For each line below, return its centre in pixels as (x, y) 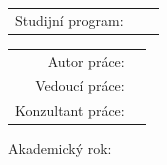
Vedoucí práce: (80, 85)
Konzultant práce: (70, 110)
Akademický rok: (60, 148)
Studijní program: (69, 19)
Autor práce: (86, 60)
